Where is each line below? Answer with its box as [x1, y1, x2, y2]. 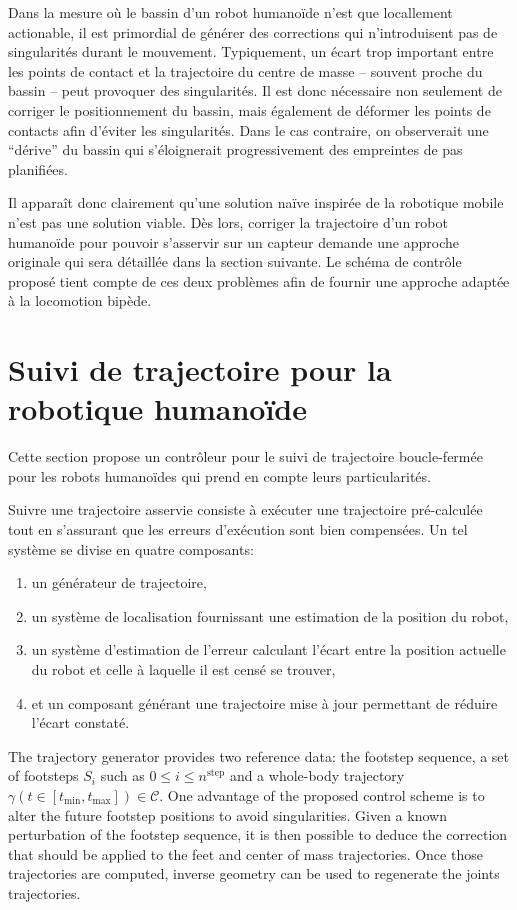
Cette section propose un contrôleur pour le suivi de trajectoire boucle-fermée [8, 446, 483, 467]
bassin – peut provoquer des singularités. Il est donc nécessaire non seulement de [8, 80, 502, 101]
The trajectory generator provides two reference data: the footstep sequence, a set [8, 745, 510, 766]
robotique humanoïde [8, 388, 308, 429]
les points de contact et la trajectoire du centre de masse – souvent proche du [8, 60, 483, 81]
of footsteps [8, 765, 79, 786]
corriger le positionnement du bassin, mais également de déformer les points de [8, 99, 491, 120]
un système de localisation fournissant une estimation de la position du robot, [31, 605, 509, 626]
